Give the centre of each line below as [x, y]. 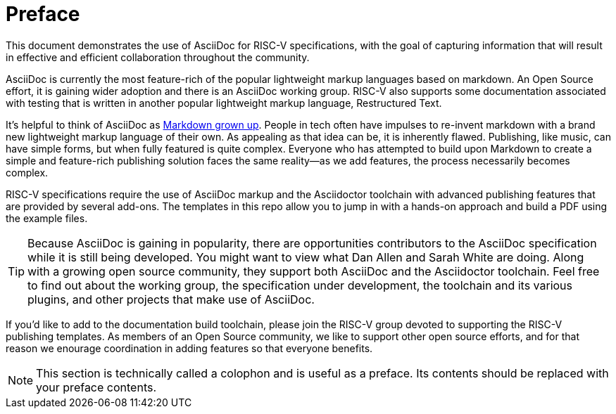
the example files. [47, 218]
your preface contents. [96, 387]
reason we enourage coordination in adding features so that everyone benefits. [189, 348]
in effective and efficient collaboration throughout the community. [158, 57]
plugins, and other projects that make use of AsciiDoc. [171, 299]
